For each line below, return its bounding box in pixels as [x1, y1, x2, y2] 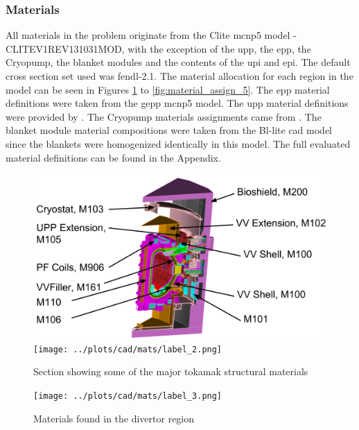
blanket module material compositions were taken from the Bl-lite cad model [6, 123, 332, 137]
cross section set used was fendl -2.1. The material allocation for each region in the [6, 69, 353, 83]
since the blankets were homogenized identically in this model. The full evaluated [6, 136, 351, 150]
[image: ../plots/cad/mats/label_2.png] [33, 344, 222, 354]
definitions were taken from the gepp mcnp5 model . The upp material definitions [6, 96, 349, 110]
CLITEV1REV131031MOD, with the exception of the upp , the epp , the [6, 41, 311, 55]
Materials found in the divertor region [33, 411, 195, 425]
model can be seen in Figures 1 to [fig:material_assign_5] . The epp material [6, 82, 330, 96]
